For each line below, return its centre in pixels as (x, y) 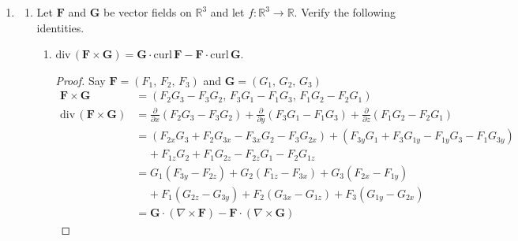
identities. (60, 27)
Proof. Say (81, 80)
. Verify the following (345, 12)
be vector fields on (148, 12)
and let (227, 12)
